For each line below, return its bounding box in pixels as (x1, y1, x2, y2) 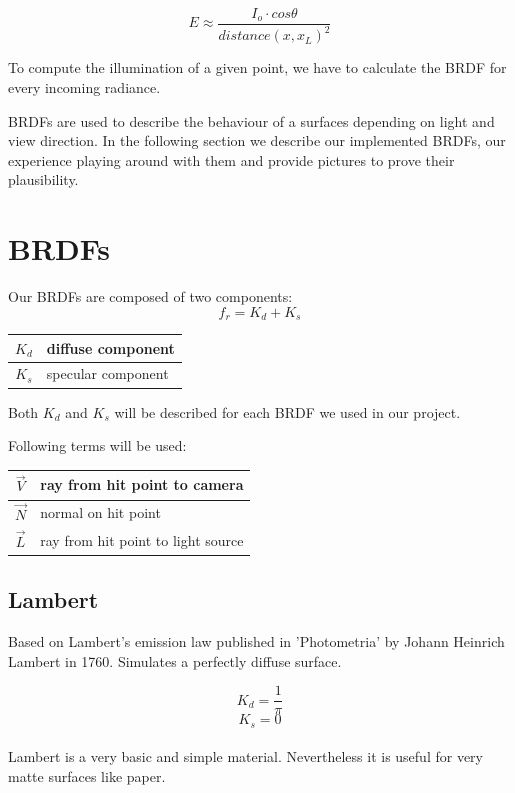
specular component (46, 363, 169, 384)
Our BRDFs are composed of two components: (8, 286, 293, 307)
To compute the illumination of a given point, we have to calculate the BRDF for (8, 57, 507, 78)
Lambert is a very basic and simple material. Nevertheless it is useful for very (8, 746, 483, 767)
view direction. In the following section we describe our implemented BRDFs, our (8, 130, 506, 151)
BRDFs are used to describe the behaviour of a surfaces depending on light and (8, 110, 495, 131)
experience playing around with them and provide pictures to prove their (8, 149, 455, 170)
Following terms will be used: (8, 435, 187, 456)
